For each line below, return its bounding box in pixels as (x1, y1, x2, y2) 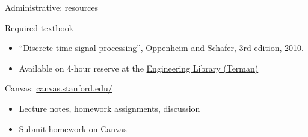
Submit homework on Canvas (19, 122, 127, 135)
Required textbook (5, 21, 74, 34)
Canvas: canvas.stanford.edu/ (5, 82, 112, 94)
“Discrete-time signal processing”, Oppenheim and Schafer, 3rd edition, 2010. (19, 41, 304, 54)
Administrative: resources (5, 1, 99, 13)
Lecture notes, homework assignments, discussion (19, 102, 200, 114)
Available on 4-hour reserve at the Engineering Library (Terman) (19, 61, 259, 74)
